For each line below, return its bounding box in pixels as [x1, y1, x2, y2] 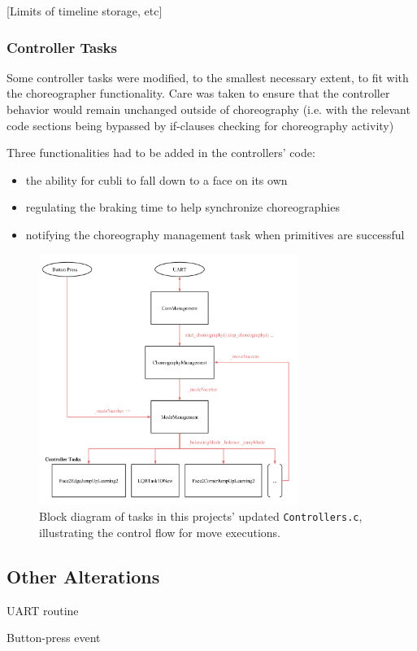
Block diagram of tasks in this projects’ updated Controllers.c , [39, 508, 363, 525]
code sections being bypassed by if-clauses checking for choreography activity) [7, 116, 394, 133]
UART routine [7, 601, 79, 618]
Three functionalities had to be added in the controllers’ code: [7, 144, 315, 161]
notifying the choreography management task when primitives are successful [25, 225, 405, 242]
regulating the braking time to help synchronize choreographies [25, 199, 340, 216]
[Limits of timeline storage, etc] [7, 2, 163, 19]
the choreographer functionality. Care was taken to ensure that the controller [7, 85, 390, 102]
